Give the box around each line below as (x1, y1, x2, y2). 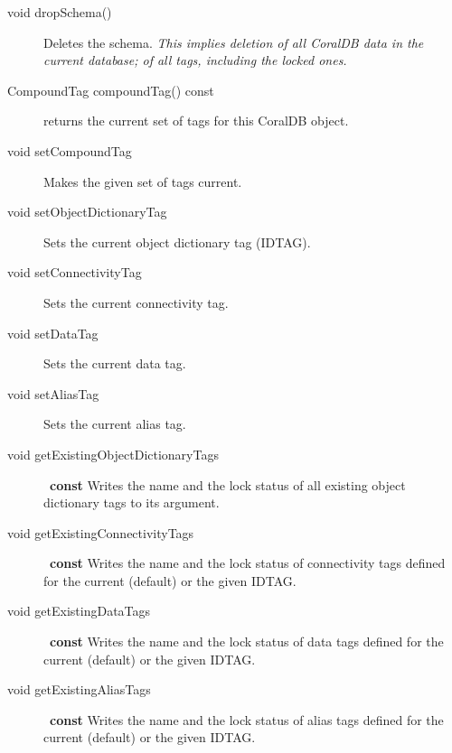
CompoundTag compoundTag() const (7, 80, 214, 99)
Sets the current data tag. (43, 354, 186, 373)
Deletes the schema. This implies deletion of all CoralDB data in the (43, 33, 424, 51)
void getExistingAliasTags (7, 680, 151, 699)
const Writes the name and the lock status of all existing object (50, 475, 406, 494)
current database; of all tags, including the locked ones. (43, 51, 347, 70)
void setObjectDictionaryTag (7, 202, 167, 221)
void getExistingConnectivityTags (7, 523, 194, 542)
